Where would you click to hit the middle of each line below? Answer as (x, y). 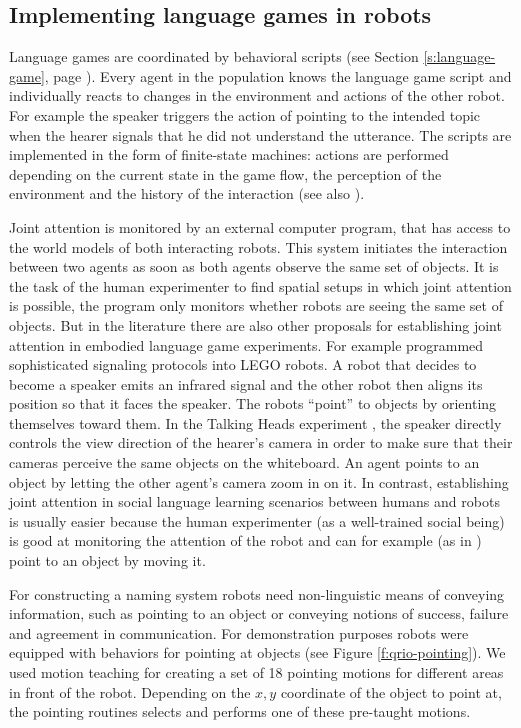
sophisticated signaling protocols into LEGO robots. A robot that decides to (243, 364)
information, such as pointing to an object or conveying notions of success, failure (259, 613)
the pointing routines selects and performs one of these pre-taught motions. (240, 711)
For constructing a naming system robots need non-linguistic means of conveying (257, 593)
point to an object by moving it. (107, 560)
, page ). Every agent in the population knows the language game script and (278, 75)
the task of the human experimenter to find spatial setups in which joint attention (260, 285)
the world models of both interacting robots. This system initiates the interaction (258, 246)
